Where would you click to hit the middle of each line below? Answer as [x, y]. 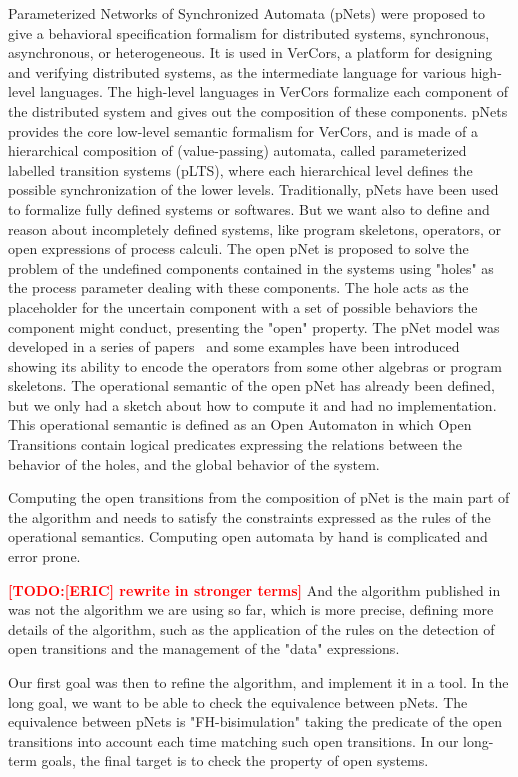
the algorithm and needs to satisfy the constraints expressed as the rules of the [249, 516]
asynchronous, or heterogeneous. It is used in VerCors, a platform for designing [250, 52]
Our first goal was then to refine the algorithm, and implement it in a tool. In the [258, 682]
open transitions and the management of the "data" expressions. [204, 648]
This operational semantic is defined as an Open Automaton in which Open [240, 424]
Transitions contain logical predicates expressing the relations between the [235, 444]
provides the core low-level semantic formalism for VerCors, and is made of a [243, 130]
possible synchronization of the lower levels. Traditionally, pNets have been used [253, 189]
